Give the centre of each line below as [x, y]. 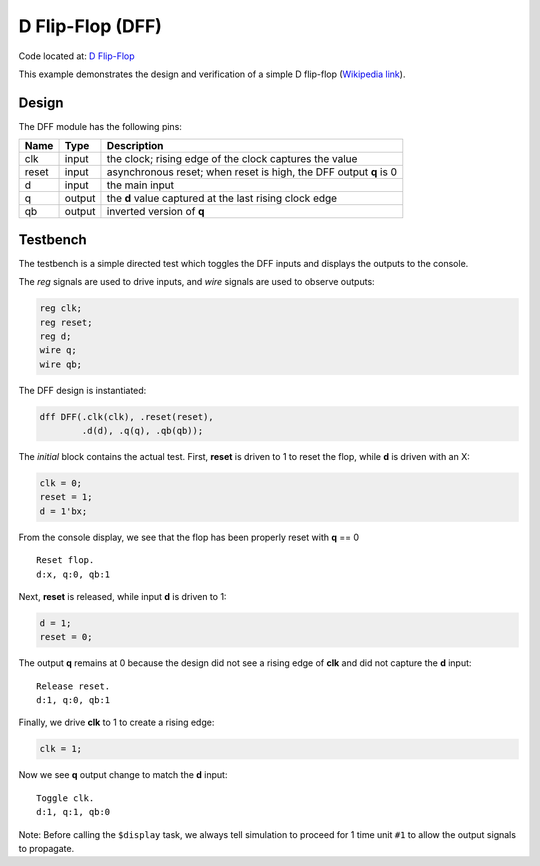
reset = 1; [66, 497]
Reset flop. [65, 560]
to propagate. [46, 849]
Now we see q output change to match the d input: [123, 775]
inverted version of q [155, 212]
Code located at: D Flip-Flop [76, 56]
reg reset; [66, 322]
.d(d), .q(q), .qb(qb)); [142, 431]
